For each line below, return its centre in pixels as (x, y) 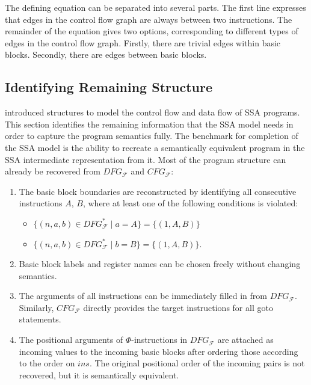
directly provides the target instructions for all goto (178, 307)
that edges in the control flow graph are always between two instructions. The (149, 19)
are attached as (245, 340)
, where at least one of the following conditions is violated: (190, 203)
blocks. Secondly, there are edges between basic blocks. (106, 54)
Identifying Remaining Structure (109, 87)
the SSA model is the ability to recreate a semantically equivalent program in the (155, 147)
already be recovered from (53, 171)
